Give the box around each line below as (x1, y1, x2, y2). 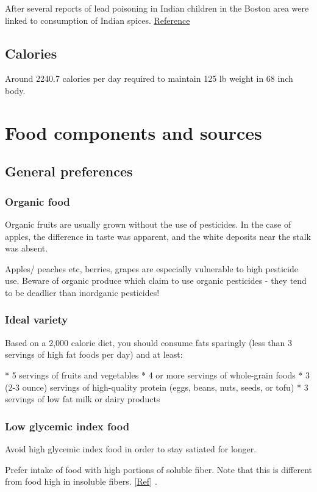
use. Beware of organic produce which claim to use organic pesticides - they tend (5, 274, 307, 287)
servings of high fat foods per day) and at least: (5, 348, 183, 361)
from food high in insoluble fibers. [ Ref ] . (5, 475, 157, 488)
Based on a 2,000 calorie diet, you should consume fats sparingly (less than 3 (5, 336, 292, 349)
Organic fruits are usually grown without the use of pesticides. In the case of (5, 217, 291, 230)
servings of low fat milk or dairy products (5, 393, 160, 405)
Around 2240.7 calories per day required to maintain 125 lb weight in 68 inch (5, 72, 293, 85)
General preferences (5, 162, 133, 181)
